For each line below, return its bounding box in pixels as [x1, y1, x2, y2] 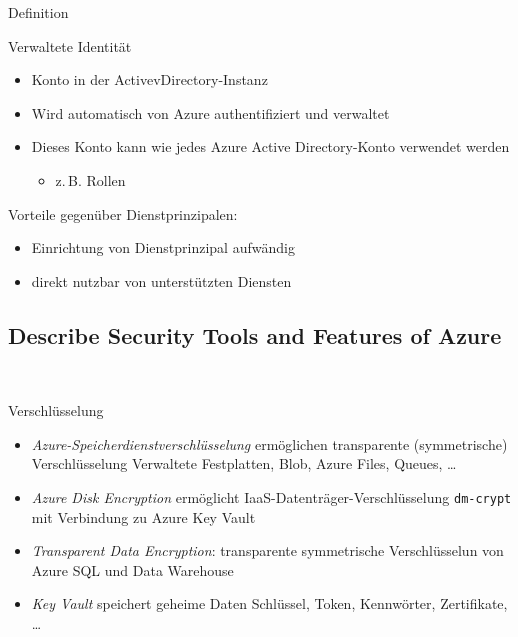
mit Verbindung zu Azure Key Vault [31, 506, 256, 527]
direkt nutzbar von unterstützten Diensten [31, 270, 292, 291]
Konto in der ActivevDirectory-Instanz [31, 69, 268, 90]
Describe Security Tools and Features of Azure [8, 319, 502, 350]
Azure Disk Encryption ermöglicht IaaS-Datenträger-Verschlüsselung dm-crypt [31, 486, 512, 507]
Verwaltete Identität [8, 35, 132, 56]
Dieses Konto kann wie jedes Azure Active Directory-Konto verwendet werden [31, 136, 510, 157]
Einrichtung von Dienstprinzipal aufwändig [31, 237, 295, 258]
